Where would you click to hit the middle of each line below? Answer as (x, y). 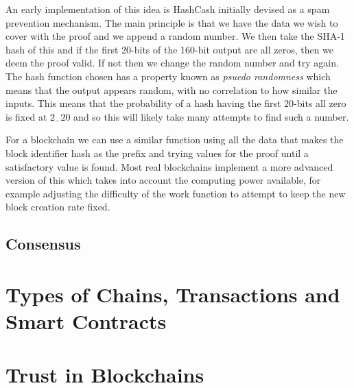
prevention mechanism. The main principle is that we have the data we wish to (172, 22)
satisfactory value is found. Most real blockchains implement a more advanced (169, 166)
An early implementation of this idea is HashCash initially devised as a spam (168, 9)
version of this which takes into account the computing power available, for (163, 180)
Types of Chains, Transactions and (173, 294)
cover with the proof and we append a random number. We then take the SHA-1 (175, 36)
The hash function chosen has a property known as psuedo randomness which (168, 76)
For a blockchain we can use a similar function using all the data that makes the (175, 140)
